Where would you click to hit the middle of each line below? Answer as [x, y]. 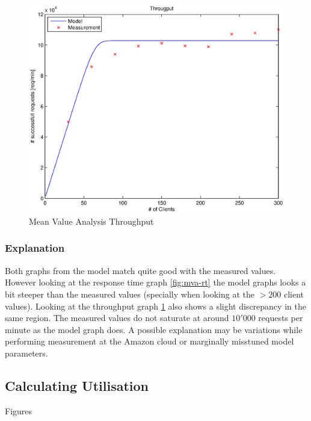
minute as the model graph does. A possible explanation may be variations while [154, 329]
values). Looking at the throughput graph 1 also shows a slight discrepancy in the [155, 306]
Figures [19, 410]
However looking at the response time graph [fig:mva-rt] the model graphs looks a [155, 282]
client [294, 294]
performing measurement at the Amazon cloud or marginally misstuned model [149, 341]
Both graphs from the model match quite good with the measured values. [140, 270]
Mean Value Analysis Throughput [91, 221]
